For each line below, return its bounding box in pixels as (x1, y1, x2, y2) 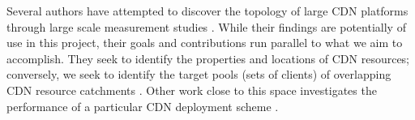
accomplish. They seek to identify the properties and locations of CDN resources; (6, 49, 410, 66)
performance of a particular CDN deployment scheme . (6, 97, 279, 114)
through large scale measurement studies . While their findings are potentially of (6, 18, 406, 35)
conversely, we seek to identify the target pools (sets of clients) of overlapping (6, 66, 391, 83)
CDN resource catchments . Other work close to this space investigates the (6, 81, 377, 98)
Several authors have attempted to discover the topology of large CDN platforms (6, 2, 409, 19)
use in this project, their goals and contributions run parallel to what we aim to (6, 34, 403, 51)
